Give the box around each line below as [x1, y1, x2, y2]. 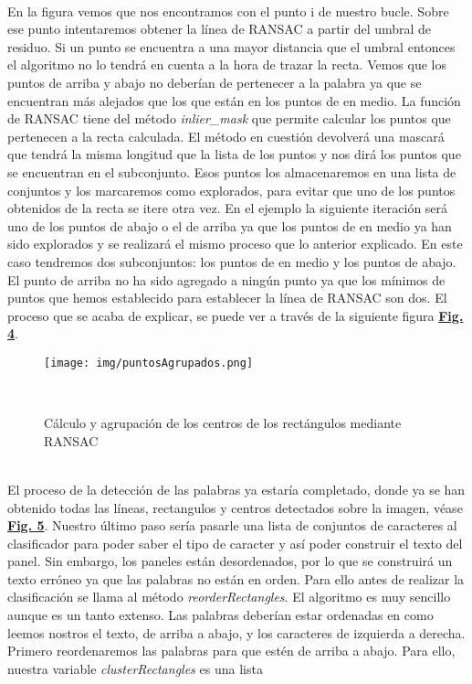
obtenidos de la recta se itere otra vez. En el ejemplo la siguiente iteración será [7, 198, 448, 218]
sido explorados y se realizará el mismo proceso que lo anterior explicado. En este [7, 234, 463, 253]
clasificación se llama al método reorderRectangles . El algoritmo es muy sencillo [7, 587, 451, 606]
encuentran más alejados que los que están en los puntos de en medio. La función [7, 91, 461, 110]
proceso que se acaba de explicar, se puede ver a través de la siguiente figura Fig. [7, 305, 464, 325]
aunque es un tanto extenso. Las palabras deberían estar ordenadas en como [7, 605, 434, 625]
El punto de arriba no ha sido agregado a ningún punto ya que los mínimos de [7, 270, 446, 289]
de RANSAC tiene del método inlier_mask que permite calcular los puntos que [7, 109, 451, 128]
